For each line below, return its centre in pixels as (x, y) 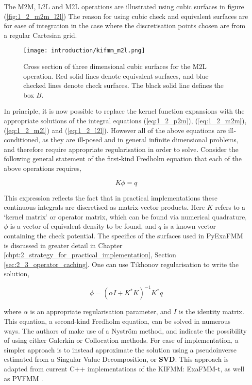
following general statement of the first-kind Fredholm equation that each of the (123, 159)
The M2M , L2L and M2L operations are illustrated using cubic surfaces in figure (124, 6)
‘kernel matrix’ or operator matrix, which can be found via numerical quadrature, (126, 216)
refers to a (230, 207)
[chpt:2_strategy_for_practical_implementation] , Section (90, 255)
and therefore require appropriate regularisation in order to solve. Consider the (121, 149)
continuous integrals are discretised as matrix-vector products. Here (104, 207)
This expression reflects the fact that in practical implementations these (111, 197)
